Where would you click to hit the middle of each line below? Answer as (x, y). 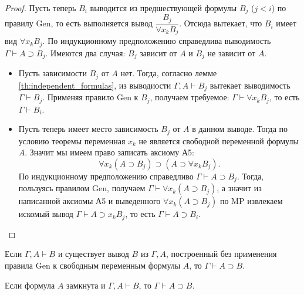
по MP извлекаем (251, 201)
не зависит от (232, 52)
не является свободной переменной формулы (219, 140)
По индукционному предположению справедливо (106, 176)
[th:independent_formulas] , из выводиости (95, 85)
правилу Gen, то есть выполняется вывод (79, 23)
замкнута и (86, 285)
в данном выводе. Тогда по (240, 129)
